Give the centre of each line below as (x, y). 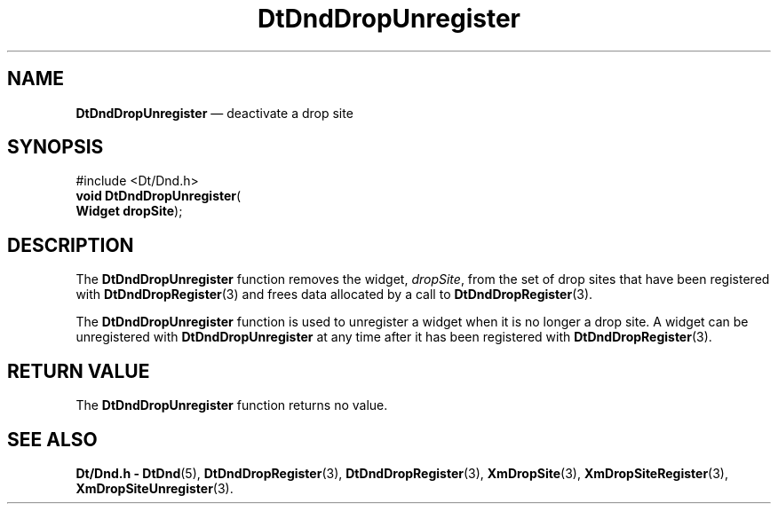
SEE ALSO (52, 439)
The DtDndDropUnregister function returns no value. (232, 405)
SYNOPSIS (56, 147)
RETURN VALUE (79, 371)
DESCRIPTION (71, 245)
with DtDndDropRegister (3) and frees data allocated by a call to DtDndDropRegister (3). (334, 295)
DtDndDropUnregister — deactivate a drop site (214, 113)
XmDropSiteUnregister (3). (155, 488)
